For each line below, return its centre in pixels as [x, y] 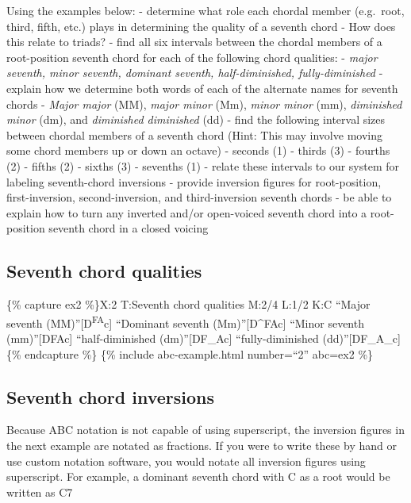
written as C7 [40, 491]
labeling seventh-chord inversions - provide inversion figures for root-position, [194, 181]
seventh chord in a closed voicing [129, 228]
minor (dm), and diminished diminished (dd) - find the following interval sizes [196, 119]
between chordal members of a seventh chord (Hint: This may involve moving [194, 134]
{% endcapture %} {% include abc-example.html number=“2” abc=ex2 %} [190, 353]
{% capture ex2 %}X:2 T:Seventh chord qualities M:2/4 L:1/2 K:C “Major [188, 304]
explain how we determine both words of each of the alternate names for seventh [202, 88]
